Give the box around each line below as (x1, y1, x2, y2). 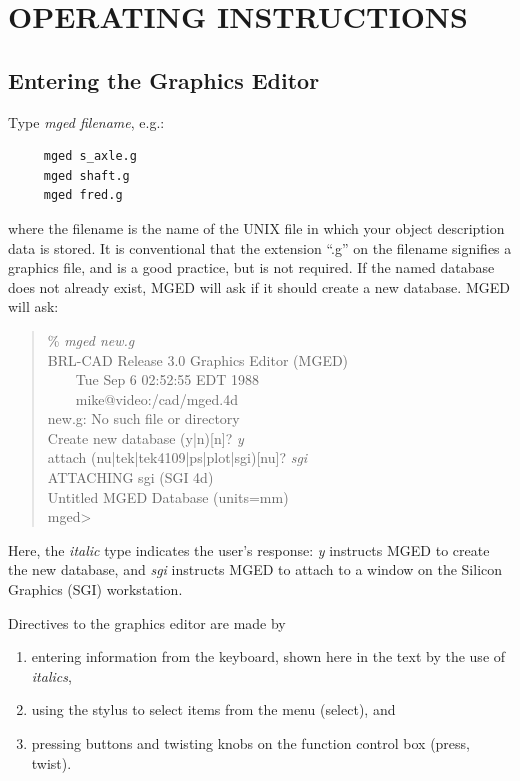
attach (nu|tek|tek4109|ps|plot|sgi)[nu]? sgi (47, 447, 308, 468)
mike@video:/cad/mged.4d (75, 388, 238, 409)
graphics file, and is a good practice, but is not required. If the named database (8, 257, 495, 278)
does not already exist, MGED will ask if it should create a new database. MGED (8, 276, 510, 297)
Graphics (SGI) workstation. (8, 579, 183, 600)
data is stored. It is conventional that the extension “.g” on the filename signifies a (8, 237, 512, 258)
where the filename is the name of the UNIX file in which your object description (8, 217, 505, 238)
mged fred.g (43, 188, 123, 203)
